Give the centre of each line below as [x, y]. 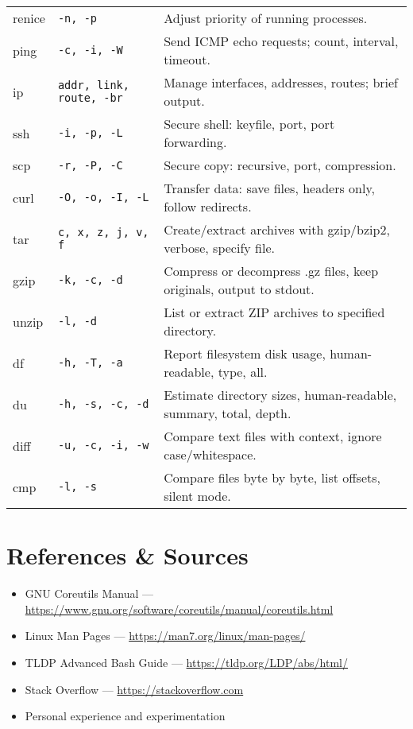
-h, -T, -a [90, 363]
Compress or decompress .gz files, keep [271, 271]
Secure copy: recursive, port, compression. [280, 165]
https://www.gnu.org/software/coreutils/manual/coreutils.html [179, 609]
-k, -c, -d [90, 280]
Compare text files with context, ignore [273, 436]
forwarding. [195, 142]
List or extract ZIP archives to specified [274, 312]
